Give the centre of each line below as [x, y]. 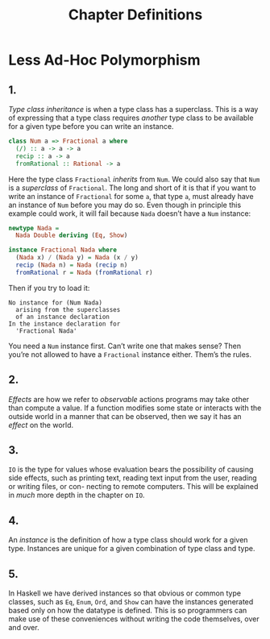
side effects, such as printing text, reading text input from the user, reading [133, 478]
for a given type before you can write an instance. [91, 126]
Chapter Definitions [135, 15]
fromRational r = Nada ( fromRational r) [84, 272]
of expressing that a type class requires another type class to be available [131, 118]
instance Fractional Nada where [62, 250]
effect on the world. [41, 425]
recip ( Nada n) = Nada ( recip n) [72, 265]
